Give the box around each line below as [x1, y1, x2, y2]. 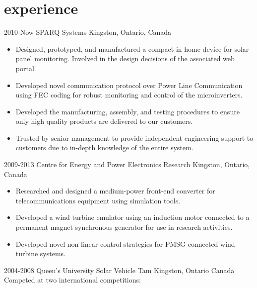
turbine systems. [15, 248, 66, 259]
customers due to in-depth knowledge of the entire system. [15, 142, 193, 153]
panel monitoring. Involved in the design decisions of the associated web [15, 53, 235, 64]
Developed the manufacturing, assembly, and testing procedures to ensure [15, 106, 240, 116]
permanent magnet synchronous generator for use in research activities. [15, 222, 233, 232]
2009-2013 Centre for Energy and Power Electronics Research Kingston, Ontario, [4, 159, 250, 170]
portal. [15, 63, 36, 73]
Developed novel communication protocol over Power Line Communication [15, 80, 243, 90]
